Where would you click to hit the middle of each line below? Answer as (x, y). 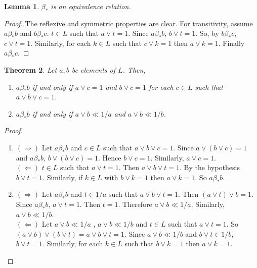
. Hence (110, 157)
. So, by (207, 33)
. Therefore (135, 204)
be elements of (94, 69)
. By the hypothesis (210, 167)
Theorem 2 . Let (31, 69)
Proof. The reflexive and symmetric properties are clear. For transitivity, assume (128, 23)
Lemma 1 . (22, 6)
